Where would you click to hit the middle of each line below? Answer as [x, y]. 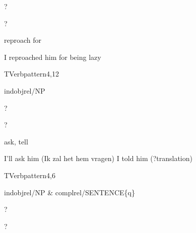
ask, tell [16, 141]
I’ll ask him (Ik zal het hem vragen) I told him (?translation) [98, 158]
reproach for [23, 40]
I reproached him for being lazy [53, 57]
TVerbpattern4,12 [31, 74]
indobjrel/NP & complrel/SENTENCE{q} [70, 192]
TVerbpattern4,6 [30, 175]
